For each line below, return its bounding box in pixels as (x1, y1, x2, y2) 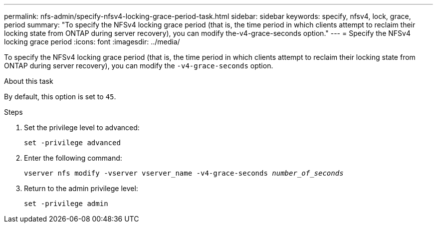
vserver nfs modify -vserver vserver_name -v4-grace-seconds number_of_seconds (24, 169, 344, 177)
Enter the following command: (24, 154, 122, 162)
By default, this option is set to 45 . (4, 92, 116, 101)
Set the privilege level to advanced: (24, 123, 140, 132)
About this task (4, 77, 53, 85)
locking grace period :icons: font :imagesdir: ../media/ (4, 37, 180, 46)
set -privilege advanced (24, 139, 121, 147)
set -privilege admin (24, 200, 108, 208)
